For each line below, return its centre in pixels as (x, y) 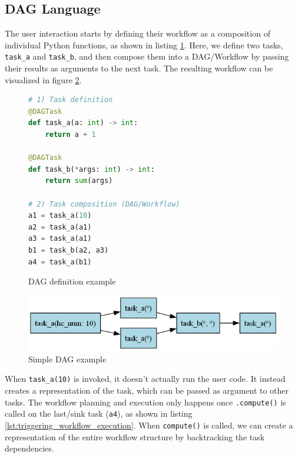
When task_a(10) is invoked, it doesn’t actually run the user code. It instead (145, 379)
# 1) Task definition (71, 100)
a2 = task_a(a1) (60, 227)
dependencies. (29, 448)
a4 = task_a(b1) (60, 262)
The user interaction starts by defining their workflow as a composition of (138, 33)
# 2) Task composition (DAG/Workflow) (104, 204)
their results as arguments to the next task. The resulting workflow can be (139, 68)
